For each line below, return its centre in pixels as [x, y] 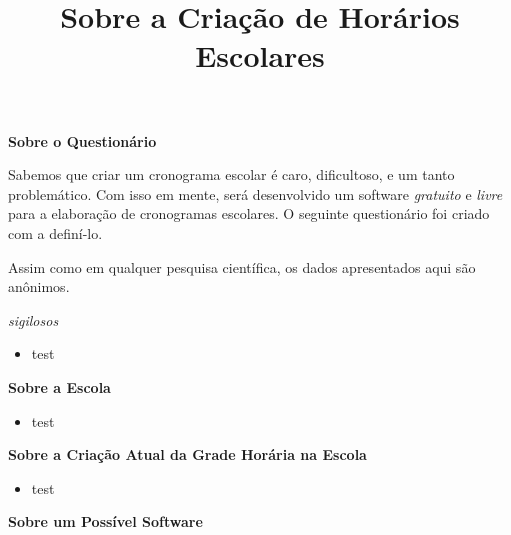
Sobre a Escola [59, 386]
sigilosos [33, 319]
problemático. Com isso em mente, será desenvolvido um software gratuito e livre [255, 193]
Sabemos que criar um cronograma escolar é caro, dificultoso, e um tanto [231, 174]
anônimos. [39, 286]
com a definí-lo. [55, 232]
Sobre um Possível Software [105, 521]
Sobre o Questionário [82, 140]
